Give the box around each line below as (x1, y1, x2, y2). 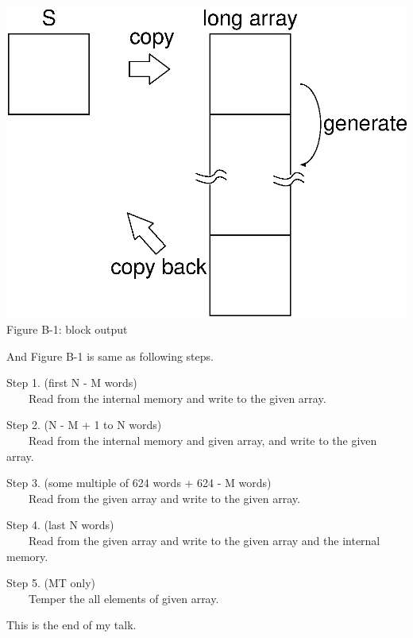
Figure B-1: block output (6, 321, 128, 338)
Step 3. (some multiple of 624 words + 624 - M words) (6, 474, 272, 491)
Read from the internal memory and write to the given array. (28, 389, 326, 406)
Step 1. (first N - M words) (6, 374, 137, 391)
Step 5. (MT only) (6, 574, 96, 591)
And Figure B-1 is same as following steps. (6, 347, 214, 364)
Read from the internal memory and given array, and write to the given (28, 432, 377, 448)
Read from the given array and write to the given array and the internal (28, 532, 380, 548)
